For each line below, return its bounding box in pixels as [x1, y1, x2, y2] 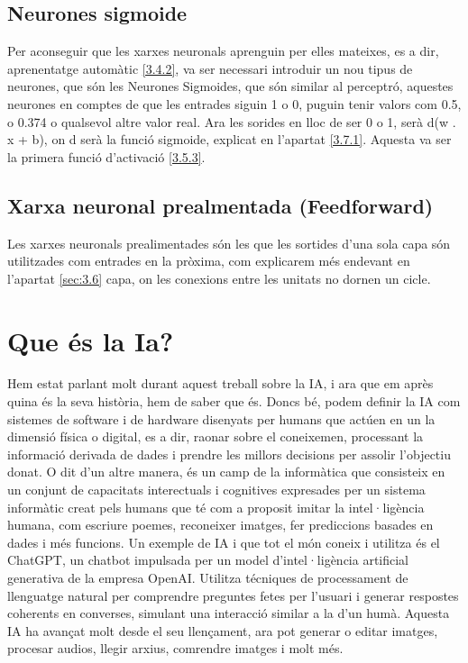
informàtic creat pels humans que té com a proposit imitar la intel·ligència [7, 497, 425, 516]
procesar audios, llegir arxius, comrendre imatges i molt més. [7, 639, 344, 658]
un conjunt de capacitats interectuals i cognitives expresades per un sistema [7, 480, 426, 499]
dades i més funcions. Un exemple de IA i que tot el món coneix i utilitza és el [7, 532, 440, 551]
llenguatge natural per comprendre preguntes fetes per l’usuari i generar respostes [7, 586, 459, 604]
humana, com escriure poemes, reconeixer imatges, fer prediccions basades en [7, 515, 434, 534]
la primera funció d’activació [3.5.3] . [7, 147, 206, 166]
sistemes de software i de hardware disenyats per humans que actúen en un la [7, 409, 436, 428]
